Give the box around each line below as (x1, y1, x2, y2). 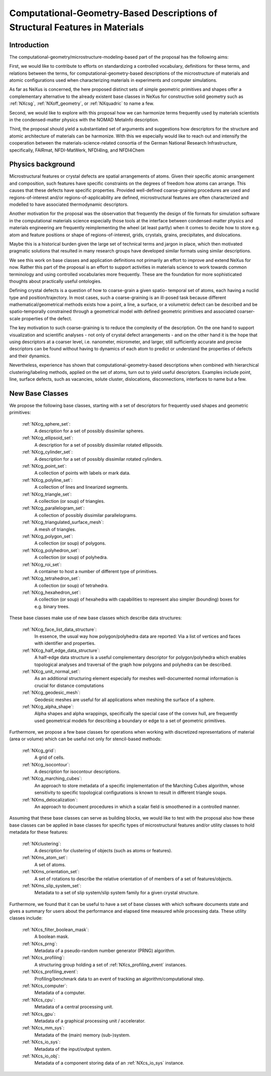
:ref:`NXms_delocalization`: (22, 796, 78, 802)
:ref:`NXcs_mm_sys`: (22, 1025, 65, 1031)
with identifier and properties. (34, 640, 96, 646)
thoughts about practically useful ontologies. (9, 278, 102, 284)
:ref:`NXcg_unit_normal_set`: (22, 668, 80, 675)
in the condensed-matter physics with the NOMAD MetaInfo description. (9, 116, 159, 122)
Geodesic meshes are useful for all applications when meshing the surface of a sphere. (34, 697, 215, 703)
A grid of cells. (34, 754, 65, 760)
